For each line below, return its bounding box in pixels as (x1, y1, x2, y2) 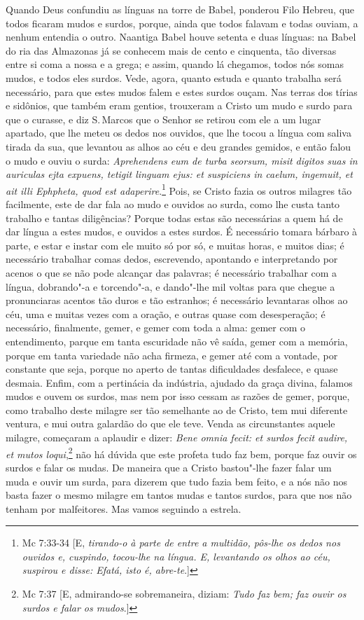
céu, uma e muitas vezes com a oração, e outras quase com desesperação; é (6, 306, 325, 321)
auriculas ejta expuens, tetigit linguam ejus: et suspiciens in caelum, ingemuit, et (6, 167, 353, 181)
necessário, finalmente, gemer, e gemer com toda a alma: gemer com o (6, 320, 305, 335)
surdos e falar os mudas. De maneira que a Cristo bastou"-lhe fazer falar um (6, 460, 332, 474)
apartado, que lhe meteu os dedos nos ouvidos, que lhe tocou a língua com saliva (6, 125, 351, 140)
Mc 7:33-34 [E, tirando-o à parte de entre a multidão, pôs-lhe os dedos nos (22, 535, 340, 550)
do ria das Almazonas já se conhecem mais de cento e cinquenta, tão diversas (6, 43, 337, 57)
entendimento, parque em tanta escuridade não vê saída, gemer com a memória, (6, 333, 348, 348)
